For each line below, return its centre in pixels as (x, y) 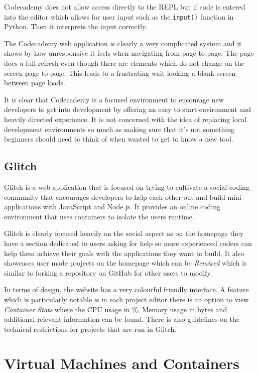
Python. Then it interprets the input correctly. (76, 26)
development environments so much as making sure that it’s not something (119, 129)
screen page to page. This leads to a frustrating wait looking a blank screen (120, 73)
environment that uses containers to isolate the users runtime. (99, 216)
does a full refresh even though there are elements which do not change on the (124, 63)
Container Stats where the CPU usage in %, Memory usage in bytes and (116, 309)
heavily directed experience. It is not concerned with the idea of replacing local (125, 119)
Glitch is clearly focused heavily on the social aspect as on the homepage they (124, 233)
